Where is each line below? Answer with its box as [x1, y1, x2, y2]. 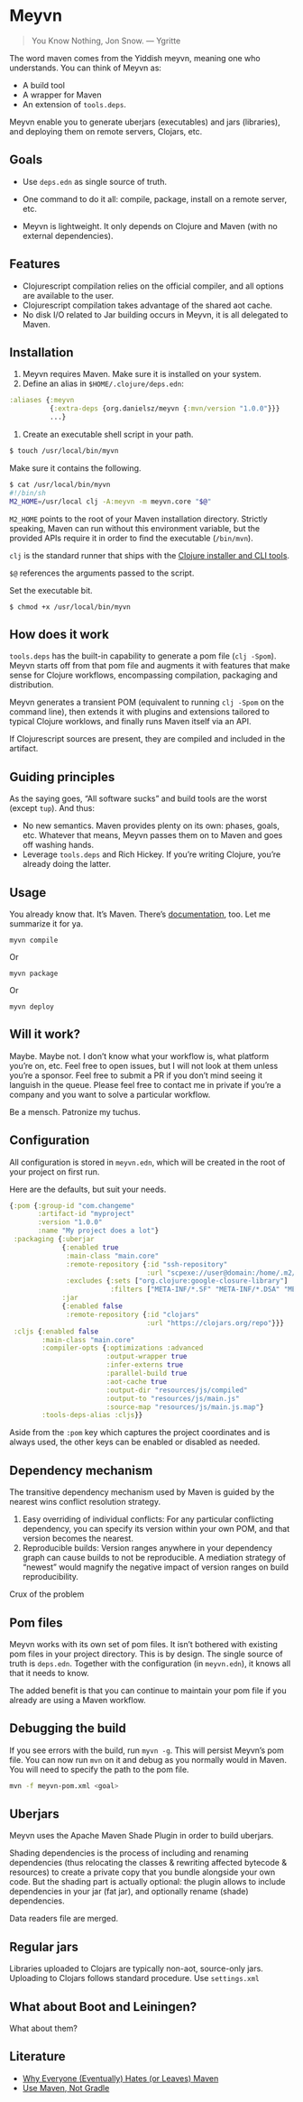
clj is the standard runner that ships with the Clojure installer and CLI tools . [9, 549, 290, 560]
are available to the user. [22, 290, 115, 300]
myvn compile [9, 936, 59, 945]
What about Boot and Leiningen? [9, 1999, 197, 2014]
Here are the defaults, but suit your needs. [9, 1184, 167, 1194]
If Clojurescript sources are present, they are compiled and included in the [9, 733, 286, 744]
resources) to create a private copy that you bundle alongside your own [9, 1867, 276, 1877]
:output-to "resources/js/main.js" [106, 1394, 241, 1403]
